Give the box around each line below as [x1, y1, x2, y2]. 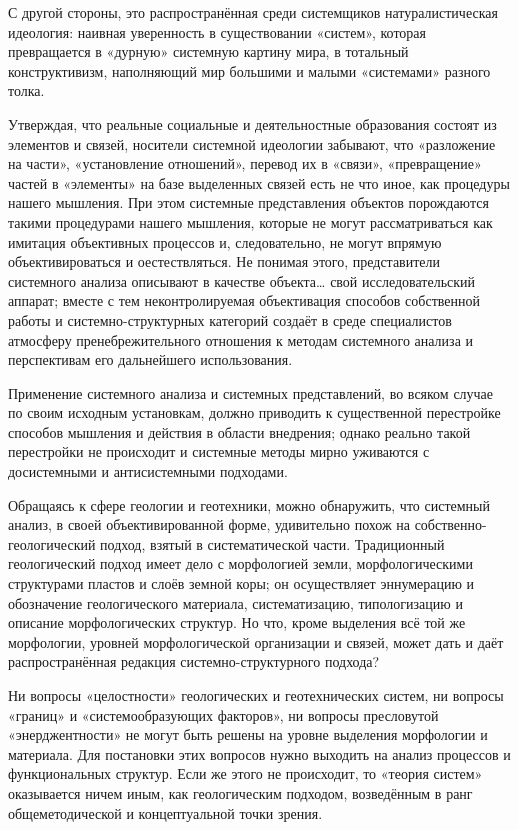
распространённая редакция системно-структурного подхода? [8, 651, 380, 672]
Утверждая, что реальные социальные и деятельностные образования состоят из [8, 113, 497, 134]
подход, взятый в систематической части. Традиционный [100, 533, 445, 554]
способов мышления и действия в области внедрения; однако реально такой [8, 421, 471, 442]
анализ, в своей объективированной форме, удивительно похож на [8, 514, 410, 535]
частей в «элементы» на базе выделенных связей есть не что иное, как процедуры [8, 172, 510, 193]
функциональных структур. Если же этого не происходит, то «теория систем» [8, 763, 483, 784]
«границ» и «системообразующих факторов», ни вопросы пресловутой [8, 704, 439, 725]
